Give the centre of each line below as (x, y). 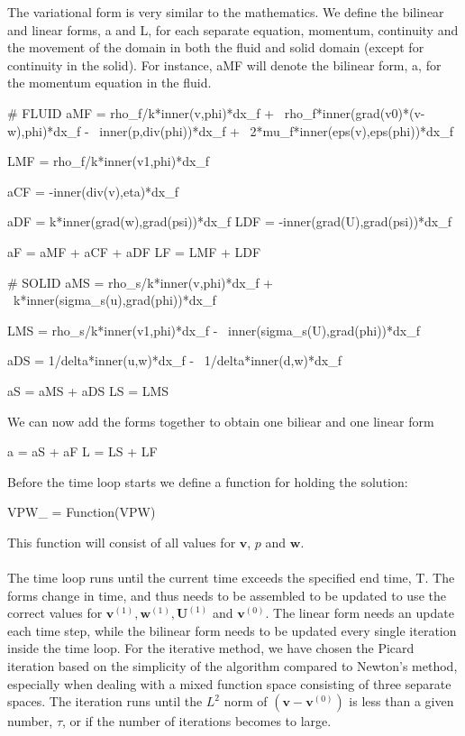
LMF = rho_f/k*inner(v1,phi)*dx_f (109, 161)
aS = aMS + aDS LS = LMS (88, 390)
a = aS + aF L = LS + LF (82, 451)
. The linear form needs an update (360, 613)
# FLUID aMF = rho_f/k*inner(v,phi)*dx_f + (141, 112)
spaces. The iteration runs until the (105, 701)
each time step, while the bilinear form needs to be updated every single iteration (232, 630)
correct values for (55, 613)
